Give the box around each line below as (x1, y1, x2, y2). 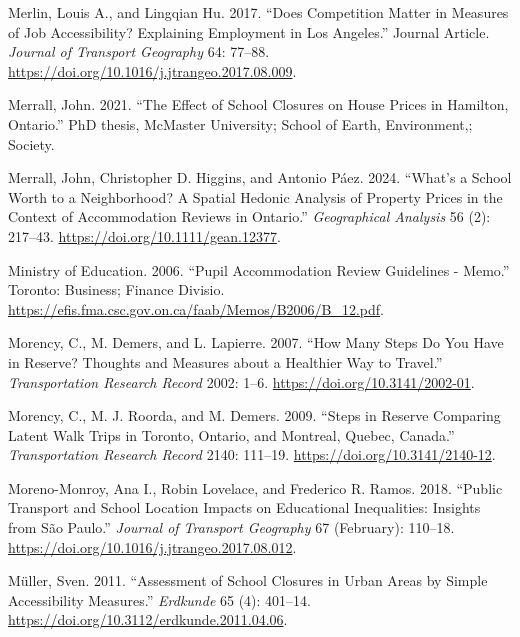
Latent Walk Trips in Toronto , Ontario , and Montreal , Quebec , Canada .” (8, 424, 455, 445)
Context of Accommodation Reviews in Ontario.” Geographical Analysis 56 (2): (8, 206, 491, 227)
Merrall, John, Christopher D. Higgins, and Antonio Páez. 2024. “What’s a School (8, 167, 512, 188)
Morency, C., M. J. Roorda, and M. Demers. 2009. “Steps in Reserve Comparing (8, 405, 501, 426)
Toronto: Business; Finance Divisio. (8, 279, 225, 300)
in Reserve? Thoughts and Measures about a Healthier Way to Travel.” (8, 351, 443, 372)
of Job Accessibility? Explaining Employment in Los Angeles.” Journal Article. (8, 21, 490, 42)
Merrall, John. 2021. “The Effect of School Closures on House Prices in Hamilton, (8, 94, 509, 115)
